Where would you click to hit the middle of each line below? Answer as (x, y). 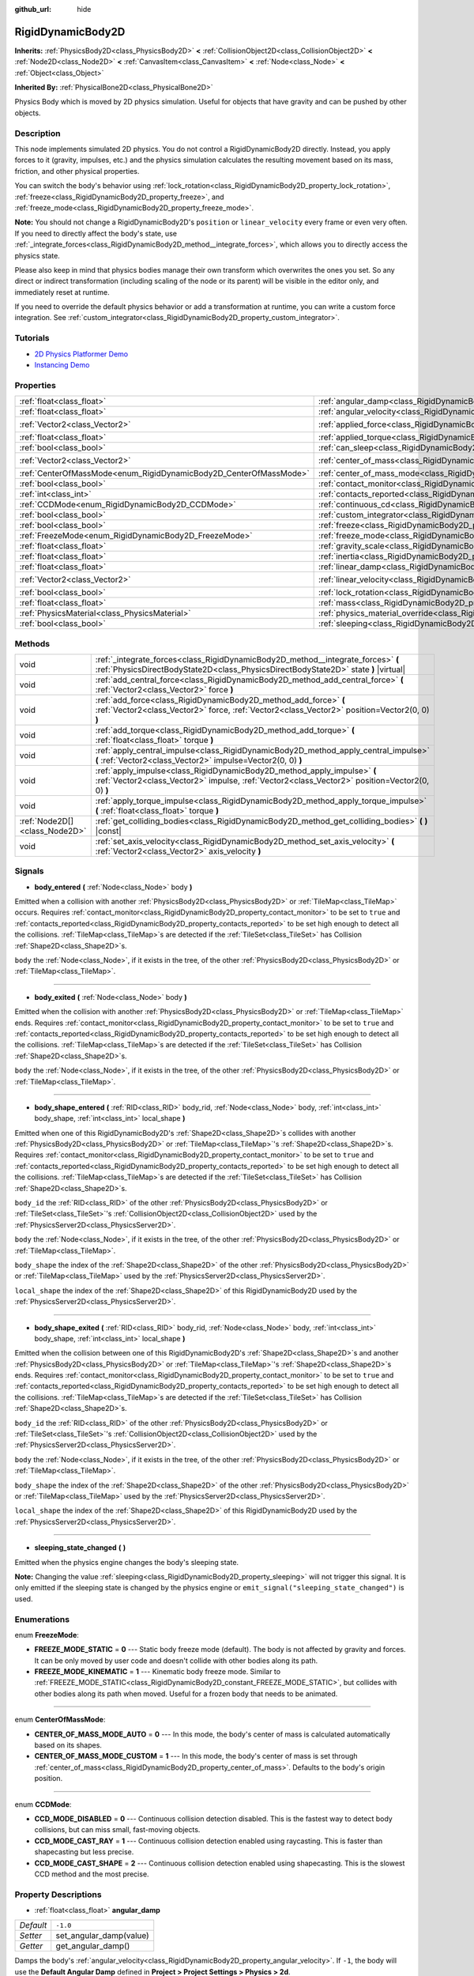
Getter (31, 1946)
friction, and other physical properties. (77, 171)
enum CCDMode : (43, 1804)
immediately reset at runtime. (62, 292)
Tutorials (32, 338)
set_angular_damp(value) (102, 1936)
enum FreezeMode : (47, 1635)
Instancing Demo (62, 365)
